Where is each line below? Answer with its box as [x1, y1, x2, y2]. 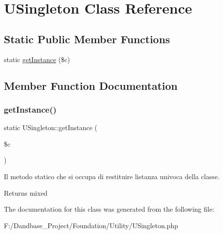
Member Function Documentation [4, 78, 178, 93]
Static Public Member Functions [4, 31, 170, 46]
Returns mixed [4, 187, 48, 198]
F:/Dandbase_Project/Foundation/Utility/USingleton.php [4, 220, 178, 230]
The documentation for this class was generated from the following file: [4, 204, 214, 214]
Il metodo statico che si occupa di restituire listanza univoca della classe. [4, 171, 220, 181]
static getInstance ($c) [4, 54, 70, 64]
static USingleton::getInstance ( [4, 122, 98, 133]
